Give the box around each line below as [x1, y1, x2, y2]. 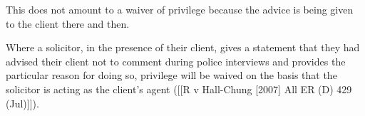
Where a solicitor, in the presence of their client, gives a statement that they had [6, 40, 360, 55]
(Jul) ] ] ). [6, 95, 39, 110]
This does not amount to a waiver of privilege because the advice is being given [6, 2, 354, 16]
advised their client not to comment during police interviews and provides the [6, 53, 346, 68]
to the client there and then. [6, 16, 130, 31]
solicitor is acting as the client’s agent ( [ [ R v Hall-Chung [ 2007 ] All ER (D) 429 [6, 81, 352, 96]
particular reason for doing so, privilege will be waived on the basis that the [6, 68, 337, 83]
